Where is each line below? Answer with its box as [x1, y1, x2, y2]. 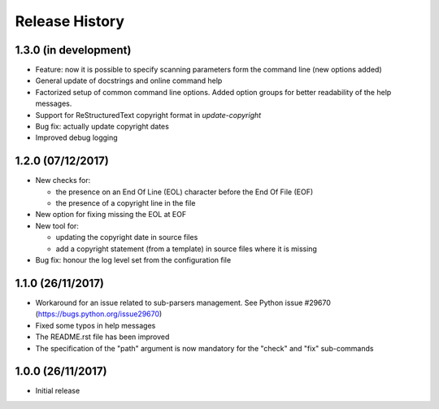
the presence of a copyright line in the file [55, 198, 196, 208]
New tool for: [35, 220, 79, 231]
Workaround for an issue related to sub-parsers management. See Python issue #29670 [35, 298, 331, 307]
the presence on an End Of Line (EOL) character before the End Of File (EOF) [55, 187, 314, 197]
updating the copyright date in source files [55, 233, 198, 242]
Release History [15, 12, 125, 30]
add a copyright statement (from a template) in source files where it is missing [55, 244, 317, 254]
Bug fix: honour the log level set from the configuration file [35, 255, 232, 265]
